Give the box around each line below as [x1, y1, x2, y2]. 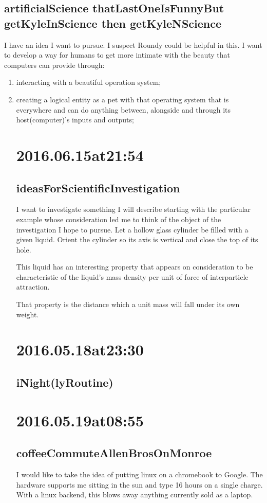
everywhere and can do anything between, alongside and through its [16, 104, 231, 115]
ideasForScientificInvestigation [16, 179, 180, 195]
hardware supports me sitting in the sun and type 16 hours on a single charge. [16, 479, 263, 490]
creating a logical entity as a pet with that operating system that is [16, 94, 229, 104]
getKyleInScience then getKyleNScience [4, 15, 222, 31]
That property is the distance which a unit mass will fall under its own [16, 299, 240, 310]
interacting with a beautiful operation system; [16, 77, 161, 87]
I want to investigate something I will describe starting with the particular [16, 204, 251, 214]
